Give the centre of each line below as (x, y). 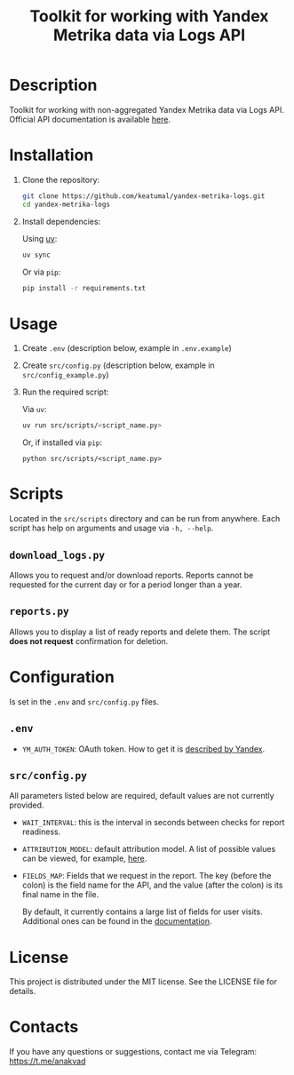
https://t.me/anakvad (48, 1061)
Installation (52, 155)
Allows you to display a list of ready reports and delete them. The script (140, 632)
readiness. (41, 832)
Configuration (62, 677)
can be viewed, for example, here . (84, 858)
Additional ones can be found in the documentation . (117, 921)
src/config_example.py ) (65, 375)
